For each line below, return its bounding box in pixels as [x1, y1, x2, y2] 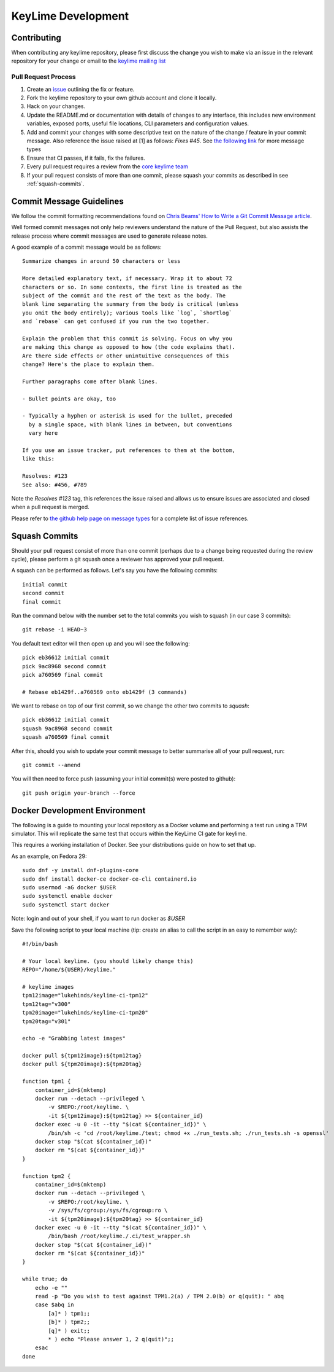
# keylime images [22, 983, 74, 990]
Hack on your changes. [26, 103, 86, 110]
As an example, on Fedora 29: [11, 852, 87, 860]
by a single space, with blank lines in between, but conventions [28, 421, 232, 428]
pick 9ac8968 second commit [22, 663, 107, 669]
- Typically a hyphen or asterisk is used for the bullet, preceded [22, 412, 232, 419]
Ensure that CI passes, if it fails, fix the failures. [26, 154, 145, 162]
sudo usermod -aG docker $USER [22, 884, 116, 891]
